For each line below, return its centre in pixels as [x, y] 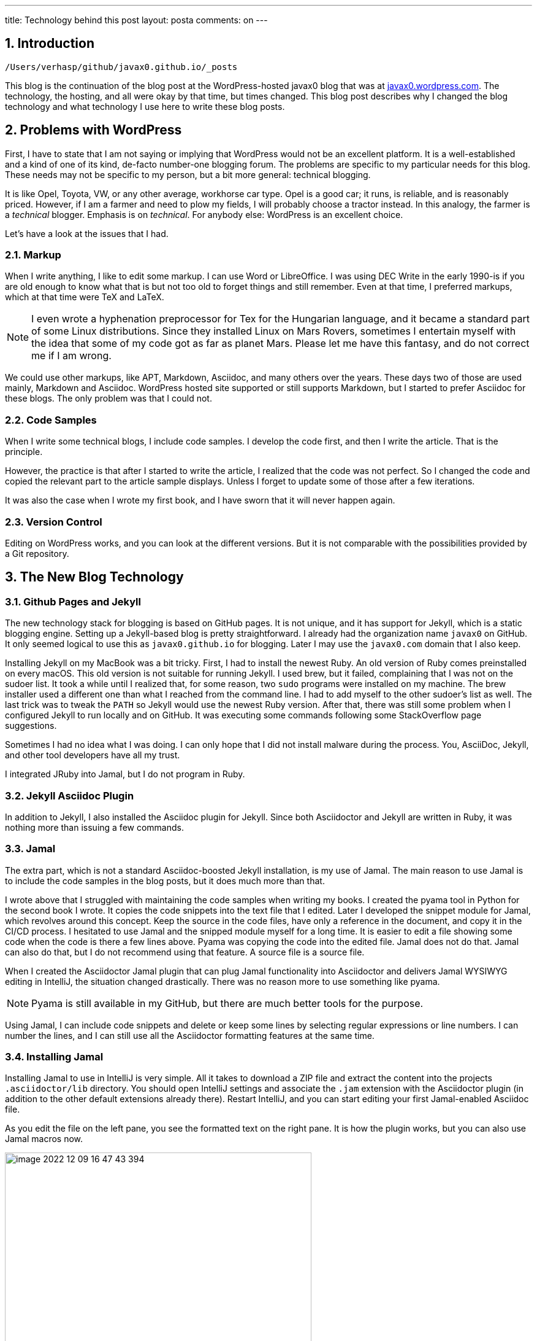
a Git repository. [37, 553]
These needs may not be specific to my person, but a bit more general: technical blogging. [188, 174]
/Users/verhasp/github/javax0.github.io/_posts [121, 67]
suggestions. [31, 726]
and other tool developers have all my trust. [93, 755]
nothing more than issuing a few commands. [94, 827]
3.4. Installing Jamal [54, 1057]
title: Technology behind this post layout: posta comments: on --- [136, 20]
